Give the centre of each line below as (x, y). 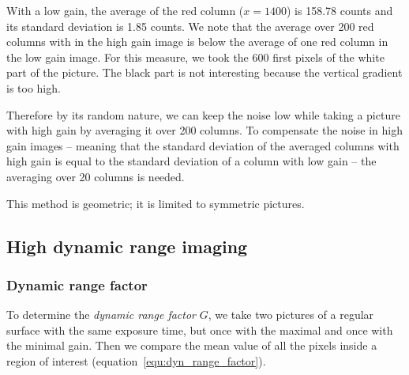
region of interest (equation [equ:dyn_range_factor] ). (136, 360)
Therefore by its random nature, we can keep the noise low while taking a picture (203, 114)
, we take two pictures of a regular (291, 314)
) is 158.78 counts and (340, 10)
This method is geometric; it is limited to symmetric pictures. (156, 203)
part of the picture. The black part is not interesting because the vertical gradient (204, 72)
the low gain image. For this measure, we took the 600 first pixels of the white (195, 57)
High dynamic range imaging (127, 246)
